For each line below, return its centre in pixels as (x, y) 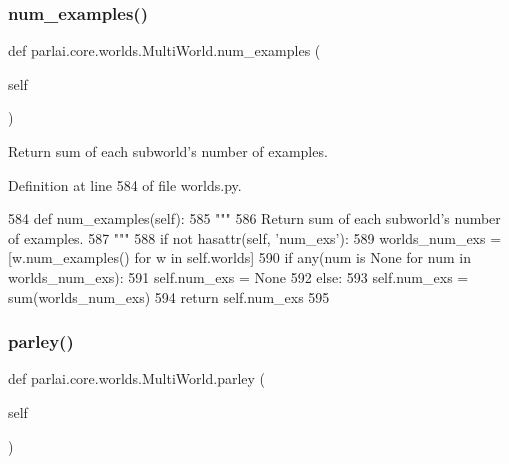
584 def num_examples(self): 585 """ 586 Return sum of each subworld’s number (254, 218)
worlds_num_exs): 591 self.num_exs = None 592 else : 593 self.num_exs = (238, 276)
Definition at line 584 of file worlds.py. (125, 184)
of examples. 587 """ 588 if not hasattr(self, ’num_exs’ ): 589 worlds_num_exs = (255, 237)
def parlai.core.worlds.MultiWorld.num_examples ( (164, 50)
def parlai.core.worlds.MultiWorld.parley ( (137, 378)
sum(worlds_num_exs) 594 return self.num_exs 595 (169, 296)
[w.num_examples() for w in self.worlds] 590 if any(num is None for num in (239, 257)
